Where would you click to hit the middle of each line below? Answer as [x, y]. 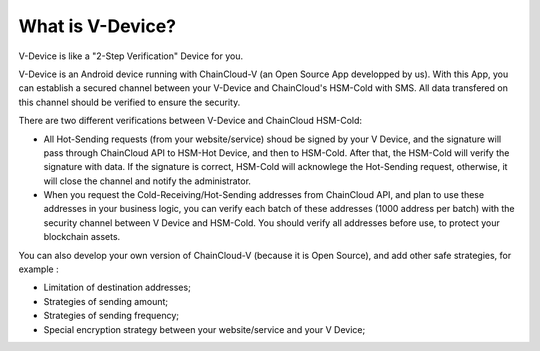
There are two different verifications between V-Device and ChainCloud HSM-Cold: [190, 121]
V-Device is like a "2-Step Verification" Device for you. [131, 56]
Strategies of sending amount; [106, 301]
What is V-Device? [97, 26]
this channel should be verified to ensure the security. [129, 102]
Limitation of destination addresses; [117, 287]
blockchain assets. [82, 237]
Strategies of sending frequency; [111, 316]
